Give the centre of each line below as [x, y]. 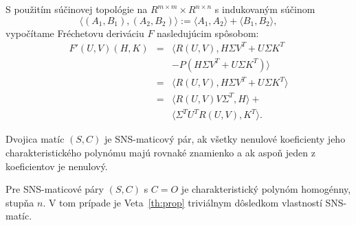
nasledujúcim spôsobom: [208, 33]
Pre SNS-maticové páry [55, 189]
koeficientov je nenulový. [57, 166]
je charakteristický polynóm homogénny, [266, 189]
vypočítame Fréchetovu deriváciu [75, 33]
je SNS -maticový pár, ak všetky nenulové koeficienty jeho [225, 139]
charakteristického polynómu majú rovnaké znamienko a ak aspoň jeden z [160, 152]
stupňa [20, 202]
